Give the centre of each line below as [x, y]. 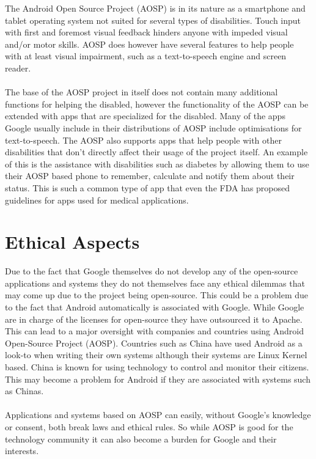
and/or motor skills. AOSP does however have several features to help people [149, 44]
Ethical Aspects [72, 242]
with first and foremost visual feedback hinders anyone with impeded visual [146, 32]
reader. [18, 68]
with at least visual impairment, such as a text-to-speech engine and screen [146, 56]
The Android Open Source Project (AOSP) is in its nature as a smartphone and [155, 8]
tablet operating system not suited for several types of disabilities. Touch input [153, 20]
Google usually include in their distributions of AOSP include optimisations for [153, 127]
